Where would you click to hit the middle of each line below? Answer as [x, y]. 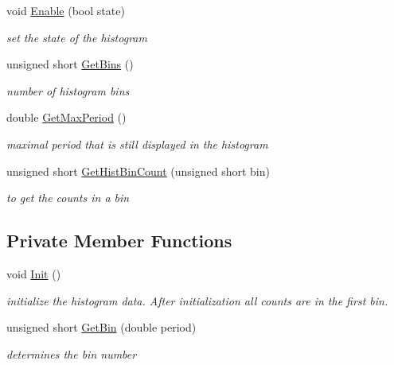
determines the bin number [72, 353]
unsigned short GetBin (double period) [101, 327]
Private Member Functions [119, 241]
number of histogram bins [68, 90]
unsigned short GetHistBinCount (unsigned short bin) [138, 171]
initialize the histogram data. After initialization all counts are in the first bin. [197, 300]
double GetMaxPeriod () [66, 117]
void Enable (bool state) [66, 10]
